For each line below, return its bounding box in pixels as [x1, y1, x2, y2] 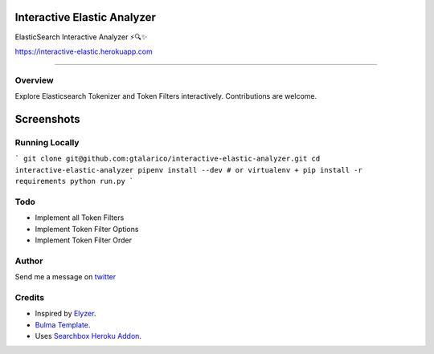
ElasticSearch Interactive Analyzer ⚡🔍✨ [14, 32, 148, 42]
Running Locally [14, 136, 80, 148]
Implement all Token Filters [35, 213, 125, 222]
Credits [14, 291, 44, 303]
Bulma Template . [35, 319, 91, 329]
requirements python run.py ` [14, 177, 134, 185]
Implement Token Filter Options [35, 224, 139, 234]
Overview [14, 75, 54, 86]
